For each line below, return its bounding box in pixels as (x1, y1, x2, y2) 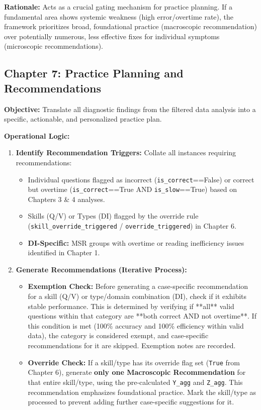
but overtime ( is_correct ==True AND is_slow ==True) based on (28, 184, 237, 194)
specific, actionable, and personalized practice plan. (4, 114, 162, 124)
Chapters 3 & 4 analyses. (28, 193, 105, 204)
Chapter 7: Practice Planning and (4, 65, 184, 81)
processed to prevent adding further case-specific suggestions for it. (28, 396, 234, 407)
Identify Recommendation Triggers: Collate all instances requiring (16, 147, 236, 158)
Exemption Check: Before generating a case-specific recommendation (28, 281, 248, 291)
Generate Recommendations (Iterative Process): (16, 264, 187, 274)
